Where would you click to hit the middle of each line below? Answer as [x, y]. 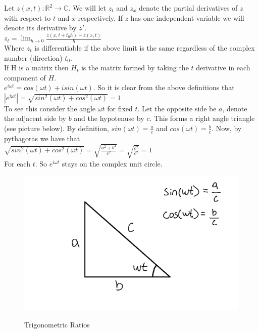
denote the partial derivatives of [188, 8]
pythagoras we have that [42, 138]
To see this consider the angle [50, 108]
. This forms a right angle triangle [202, 118]
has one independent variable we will [187, 17]
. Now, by [227, 128]
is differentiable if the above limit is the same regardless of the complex [145, 47]
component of [25, 77]
